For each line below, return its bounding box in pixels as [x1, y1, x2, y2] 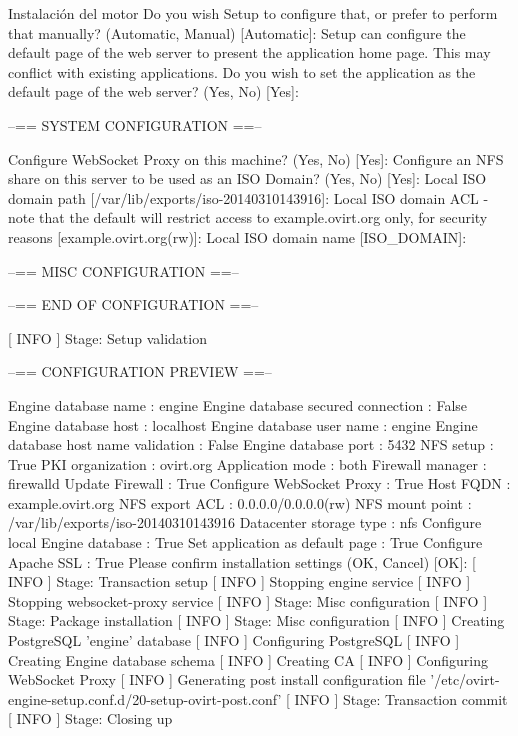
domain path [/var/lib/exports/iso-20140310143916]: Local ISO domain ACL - [8, 187, 489, 208]
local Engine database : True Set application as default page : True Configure [8, 532, 483, 553]
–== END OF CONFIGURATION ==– [8, 294, 259, 315]
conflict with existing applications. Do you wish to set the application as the [8, 61, 476, 82]
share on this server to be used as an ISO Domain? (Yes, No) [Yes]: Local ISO [8, 168, 487, 189]
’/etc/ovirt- [430, 669, 500, 690]
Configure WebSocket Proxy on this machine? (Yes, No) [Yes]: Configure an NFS [8, 148, 504, 169]
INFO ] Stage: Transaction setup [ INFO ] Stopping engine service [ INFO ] [8, 571, 471, 592]
